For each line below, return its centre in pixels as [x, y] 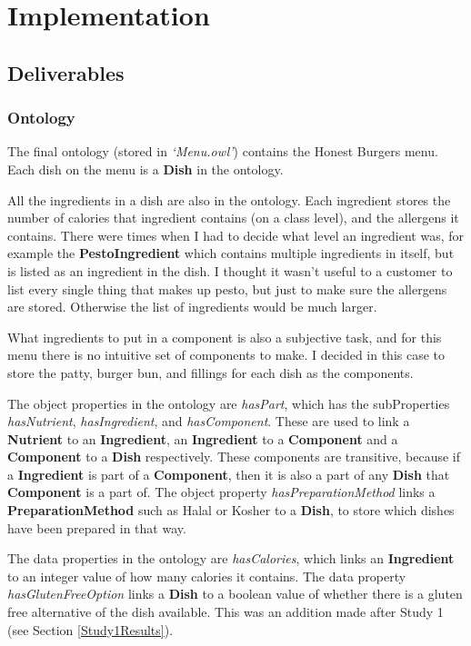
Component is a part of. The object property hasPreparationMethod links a [221, 492]
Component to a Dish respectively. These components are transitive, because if [234, 457]
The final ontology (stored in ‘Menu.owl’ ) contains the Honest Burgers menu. [223, 151]
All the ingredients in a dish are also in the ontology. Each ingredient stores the [229, 199]
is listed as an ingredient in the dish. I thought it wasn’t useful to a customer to [230, 270]
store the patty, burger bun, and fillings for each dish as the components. [210, 372]
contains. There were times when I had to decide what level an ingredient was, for [235, 235]
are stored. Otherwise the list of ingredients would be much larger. [192, 307]
